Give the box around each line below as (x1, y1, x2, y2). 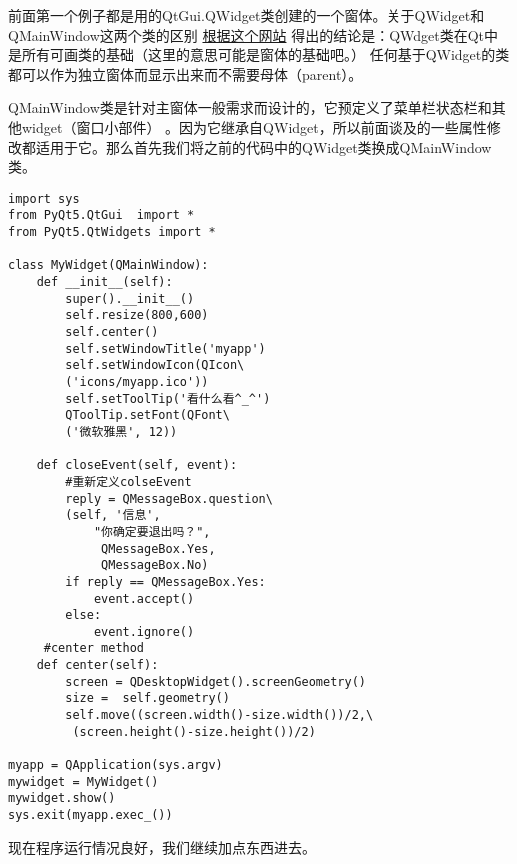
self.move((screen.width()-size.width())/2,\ (65, 708, 374, 723)
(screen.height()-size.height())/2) (72, 724, 316, 739)
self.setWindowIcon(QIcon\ (65, 358, 245, 373)
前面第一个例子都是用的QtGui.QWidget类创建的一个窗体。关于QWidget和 (8, 5, 485, 25)
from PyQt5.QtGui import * (8, 208, 195, 223)
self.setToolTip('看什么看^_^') (65, 391, 271, 406)
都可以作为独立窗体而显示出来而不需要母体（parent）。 (8, 63, 363, 84)
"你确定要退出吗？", (93, 524, 211, 539)
